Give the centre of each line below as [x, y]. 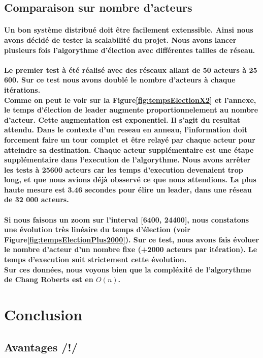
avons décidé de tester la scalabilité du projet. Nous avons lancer [120, 39]
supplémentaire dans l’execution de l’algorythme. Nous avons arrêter [127, 160]
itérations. [22, 89]
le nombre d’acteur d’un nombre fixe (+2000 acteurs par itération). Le [131, 249]
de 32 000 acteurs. [37, 199]
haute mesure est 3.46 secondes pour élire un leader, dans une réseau [128, 189]
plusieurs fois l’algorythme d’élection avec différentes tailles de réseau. [130, 50]
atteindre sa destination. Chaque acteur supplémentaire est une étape [129, 149]
